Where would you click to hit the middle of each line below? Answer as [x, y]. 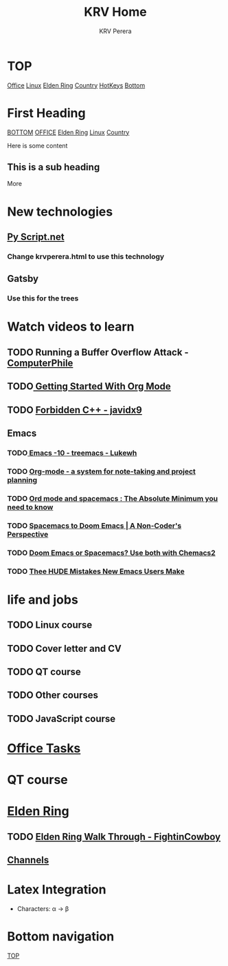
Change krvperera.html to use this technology [86, 256]
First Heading [46, 113]
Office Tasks [44, 748]
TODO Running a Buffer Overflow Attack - [98, 352]
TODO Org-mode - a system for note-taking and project [101, 471]
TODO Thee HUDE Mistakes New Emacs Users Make [96, 571]
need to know [30, 507]
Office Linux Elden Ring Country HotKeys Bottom [76, 85]
